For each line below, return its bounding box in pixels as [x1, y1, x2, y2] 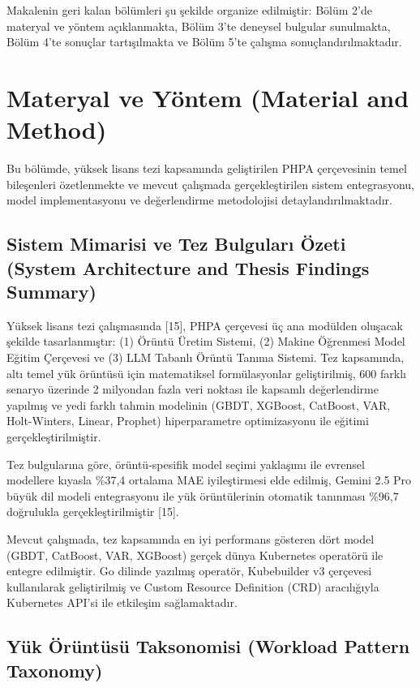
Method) [6, 113, 107, 146]
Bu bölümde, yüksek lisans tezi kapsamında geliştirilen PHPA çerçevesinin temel [6, 160, 407, 177]
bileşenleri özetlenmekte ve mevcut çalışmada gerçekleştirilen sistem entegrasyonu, [6, 175, 414, 192]
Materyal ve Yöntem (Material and [6, 80, 409, 114]
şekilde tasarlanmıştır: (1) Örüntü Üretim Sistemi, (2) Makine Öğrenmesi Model [6, 333, 405, 350]
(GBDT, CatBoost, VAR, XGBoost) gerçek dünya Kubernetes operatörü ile [6, 546, 384, 563]
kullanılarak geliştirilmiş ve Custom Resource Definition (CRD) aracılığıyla [6, 578, 379, 595]
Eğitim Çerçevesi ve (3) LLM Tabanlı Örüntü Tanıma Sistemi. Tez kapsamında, [6, 349, 405, 366]
